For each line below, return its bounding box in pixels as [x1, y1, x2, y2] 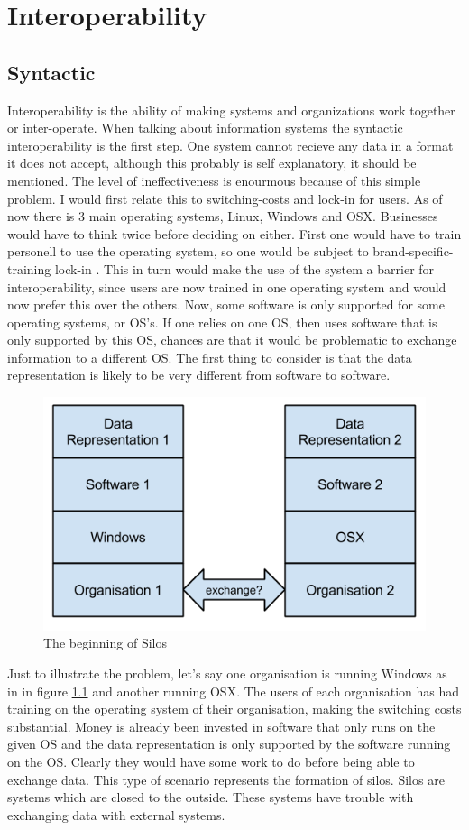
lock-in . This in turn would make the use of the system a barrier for [54, 259, 435, 278]
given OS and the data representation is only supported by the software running [7, 734, 451, 753]
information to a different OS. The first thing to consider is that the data [7, 347, 412, 366]
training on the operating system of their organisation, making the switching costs [7, 699, 462, 718]
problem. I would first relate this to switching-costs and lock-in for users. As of [7, 189, 443, 207]
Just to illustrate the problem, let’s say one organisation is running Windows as [7, 664, 447, 683]
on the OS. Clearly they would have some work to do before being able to [7, 752, 415, 770]
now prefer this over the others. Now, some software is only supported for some [7, 295, 445, 314]
